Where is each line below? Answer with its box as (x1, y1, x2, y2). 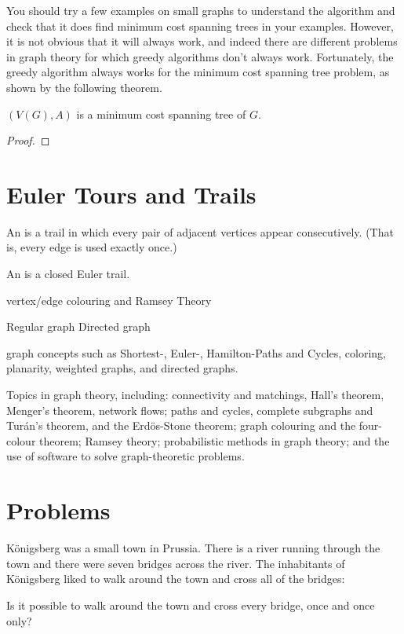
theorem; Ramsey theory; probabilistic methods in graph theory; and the (39, 432, 390, 449)
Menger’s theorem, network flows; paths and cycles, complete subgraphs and (6, 401, 373, 418)
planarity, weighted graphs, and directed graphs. (6, 360, 238, 376)
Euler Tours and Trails (6, 178, 257, 210)
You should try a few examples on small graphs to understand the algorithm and (6, 2, 395, 18)
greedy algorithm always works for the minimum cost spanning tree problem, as (6, 64, 390, 80)
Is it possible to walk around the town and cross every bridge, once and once (6, 596, 375, 613)
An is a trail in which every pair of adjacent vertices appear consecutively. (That (6, 223, 394, 240)
